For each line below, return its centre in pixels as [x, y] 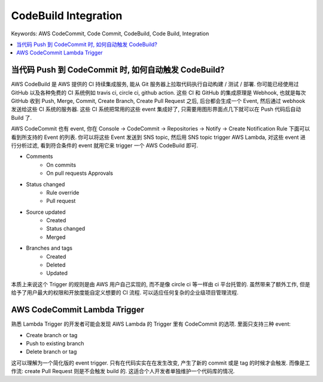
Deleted [56, 265]
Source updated [46, 212]
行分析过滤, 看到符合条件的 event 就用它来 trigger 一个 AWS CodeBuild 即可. [105, 145]
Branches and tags [49, 248]
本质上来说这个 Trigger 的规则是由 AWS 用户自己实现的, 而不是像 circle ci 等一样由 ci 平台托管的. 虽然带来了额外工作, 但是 [161, 284]
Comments [39, 156]
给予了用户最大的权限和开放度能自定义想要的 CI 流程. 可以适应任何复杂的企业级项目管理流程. [125, 293]
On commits [61, 165]
